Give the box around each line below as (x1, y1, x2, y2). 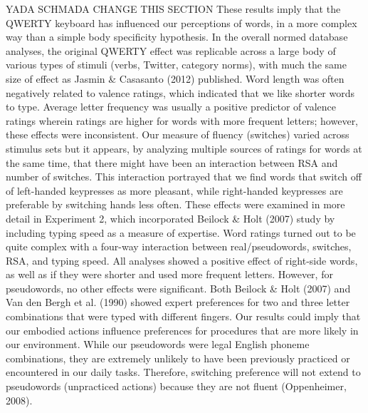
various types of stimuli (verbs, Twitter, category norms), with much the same (6, 57, 347, 72)
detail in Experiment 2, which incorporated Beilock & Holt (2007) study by (6, 210, 335, 225)
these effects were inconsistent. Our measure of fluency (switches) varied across (6, 127, 349, 142)
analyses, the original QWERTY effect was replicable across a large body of (6, 43, 336, 58)
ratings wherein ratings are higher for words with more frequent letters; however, (6, 113, 359, 128)
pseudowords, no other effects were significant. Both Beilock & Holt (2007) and (6, 280, 351, 295)
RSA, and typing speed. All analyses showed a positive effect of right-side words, (6, 253, 358, 267)
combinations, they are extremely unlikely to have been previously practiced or (6, 350, 350, 365)
